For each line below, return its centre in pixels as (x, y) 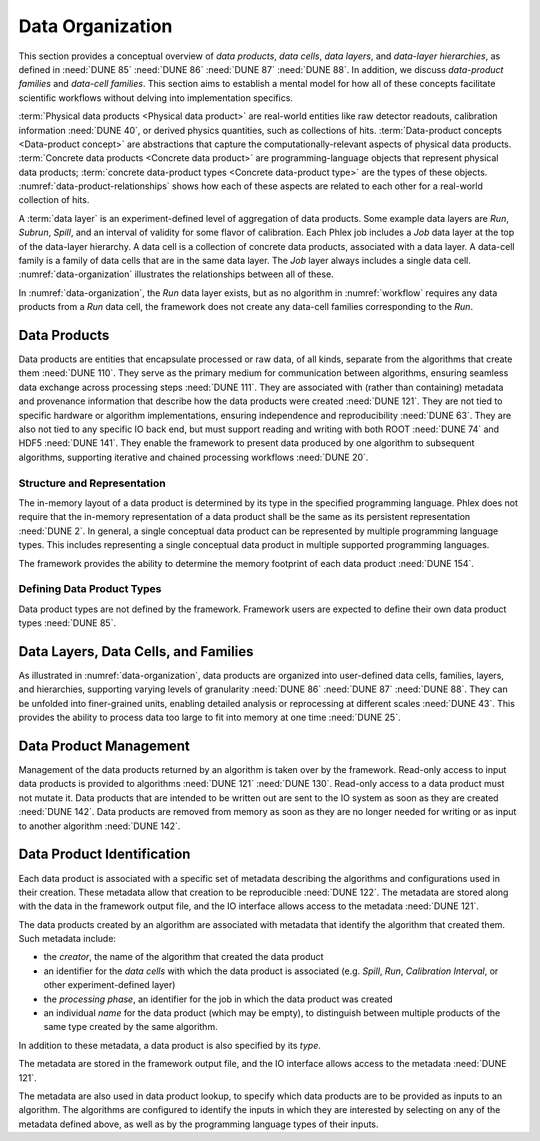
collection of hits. (54, 200)
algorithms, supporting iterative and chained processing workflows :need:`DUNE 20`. (193, 457)
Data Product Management (104, 745)
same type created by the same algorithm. (131, 1027)
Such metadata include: (67, 939)
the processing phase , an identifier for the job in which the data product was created (218, 999)
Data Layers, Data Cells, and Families (136, 651)
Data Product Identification (104, 854)
